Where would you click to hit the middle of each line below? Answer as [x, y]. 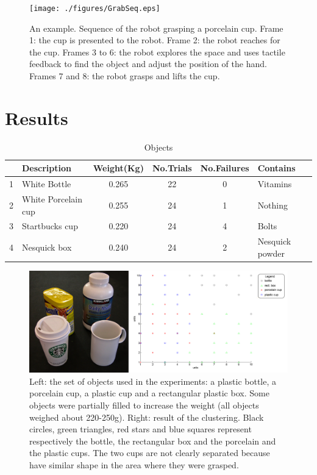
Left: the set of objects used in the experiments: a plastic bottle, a [153, 381]
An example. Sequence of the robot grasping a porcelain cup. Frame [156, 28]
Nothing [273, 205]
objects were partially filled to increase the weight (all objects [144, 405]
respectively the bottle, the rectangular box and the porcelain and [153, 441]
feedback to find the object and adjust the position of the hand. [148, 64]
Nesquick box [47, 247]
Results [37, 117]
